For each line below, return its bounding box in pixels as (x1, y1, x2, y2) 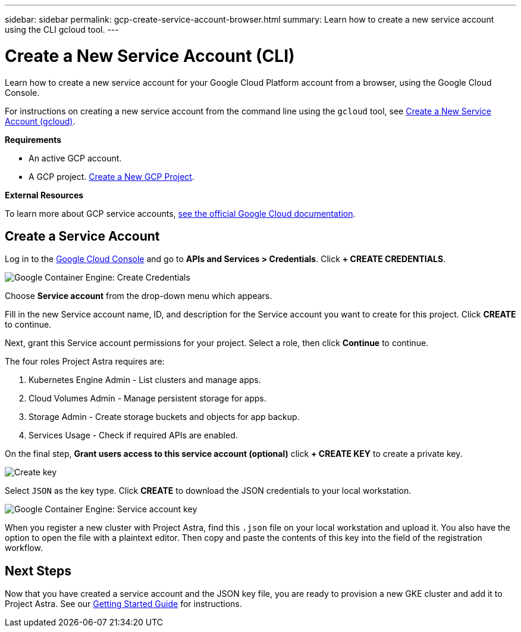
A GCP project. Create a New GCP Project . (29, 171, 194, 182)
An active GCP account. (29, 152, 122, 163)
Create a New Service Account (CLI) (5, 45, 295, 66)
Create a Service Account (5, 228, 160, 244)
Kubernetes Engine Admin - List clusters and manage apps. (29, 375, 261, 385)
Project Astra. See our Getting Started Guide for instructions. (5, 599, 242, 609)
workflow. (5, 543, 43, 553)
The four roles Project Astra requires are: (5, 356, 165, 367)
